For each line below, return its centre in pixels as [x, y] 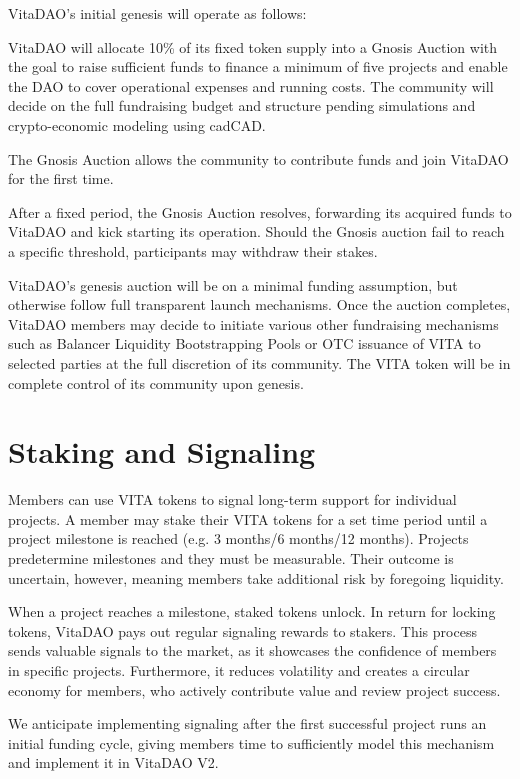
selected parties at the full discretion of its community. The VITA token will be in [259, 362]
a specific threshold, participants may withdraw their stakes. [193, 250]
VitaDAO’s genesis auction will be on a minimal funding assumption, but [233, 284]
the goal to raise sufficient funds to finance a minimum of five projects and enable [258, 66]
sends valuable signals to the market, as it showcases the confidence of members [252, 650]
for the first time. [61, 178]
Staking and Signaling [162, 451]
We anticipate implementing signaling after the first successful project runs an [247, 723]
